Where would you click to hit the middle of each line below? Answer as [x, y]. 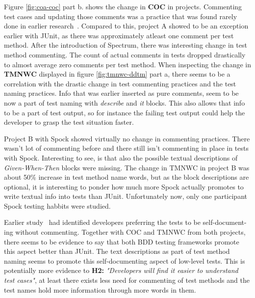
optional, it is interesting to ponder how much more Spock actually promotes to [124, 186]
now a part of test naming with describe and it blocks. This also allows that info [125, 102]
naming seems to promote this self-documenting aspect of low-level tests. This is [125, 260]
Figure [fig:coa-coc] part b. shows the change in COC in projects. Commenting [123, 6]
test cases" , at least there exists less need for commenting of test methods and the [127, 280]
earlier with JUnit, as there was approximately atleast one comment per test [119, 35]
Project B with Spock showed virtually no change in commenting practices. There [127, 138]
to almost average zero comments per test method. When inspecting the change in [127, 64]
